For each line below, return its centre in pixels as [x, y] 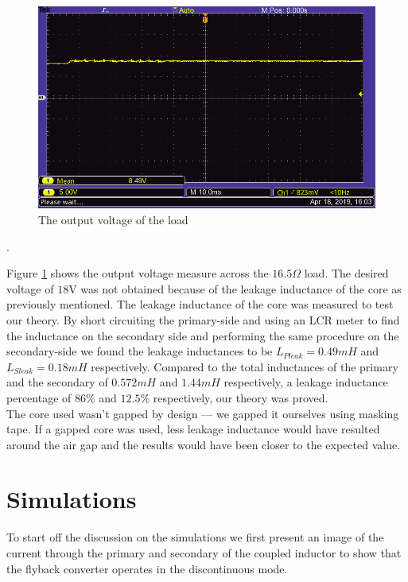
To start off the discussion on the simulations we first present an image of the [195, 537]
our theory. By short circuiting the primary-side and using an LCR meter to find [203, 319]
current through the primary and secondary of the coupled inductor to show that [204, 553]
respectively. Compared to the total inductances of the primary [245, 366]
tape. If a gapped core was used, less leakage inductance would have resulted [193, 429]
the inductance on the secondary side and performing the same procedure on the [203, 335]
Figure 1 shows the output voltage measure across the [138, 273]
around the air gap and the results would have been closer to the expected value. [204, 444]
